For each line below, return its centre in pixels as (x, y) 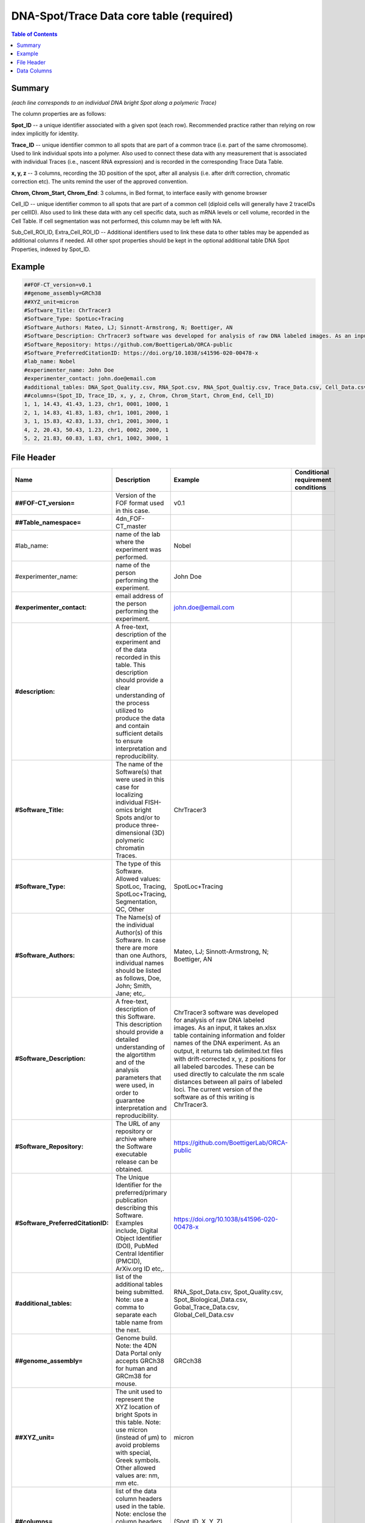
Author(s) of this (139, 933)
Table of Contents (34, 34)
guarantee (130, 1101)
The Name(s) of (138, 917)
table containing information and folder (229, 1036)
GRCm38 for (134, 1376)
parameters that (138, 1078)
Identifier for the (139, 1185)
